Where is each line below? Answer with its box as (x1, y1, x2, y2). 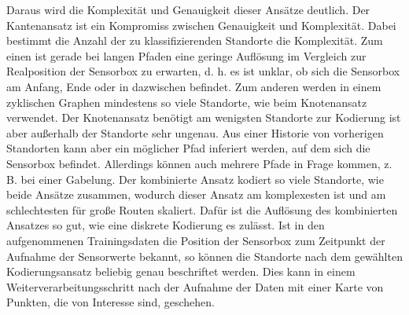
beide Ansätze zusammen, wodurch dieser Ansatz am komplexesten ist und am (6, 186, 386, 203)
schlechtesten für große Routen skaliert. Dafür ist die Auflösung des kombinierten (6, 201, 398, 218)
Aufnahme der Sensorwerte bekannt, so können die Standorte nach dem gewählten (6, 247, 403, 264)
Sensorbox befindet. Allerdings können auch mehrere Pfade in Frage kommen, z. (6, 155, 392, 171)
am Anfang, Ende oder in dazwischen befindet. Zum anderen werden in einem (6, 78, 381, 94)
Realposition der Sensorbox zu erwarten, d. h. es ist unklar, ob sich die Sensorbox (6, 63, 400, 79)
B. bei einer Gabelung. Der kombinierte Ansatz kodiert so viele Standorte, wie (6, 170, 384, 187)
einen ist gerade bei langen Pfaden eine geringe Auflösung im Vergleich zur (6, 47, 367, 64)
